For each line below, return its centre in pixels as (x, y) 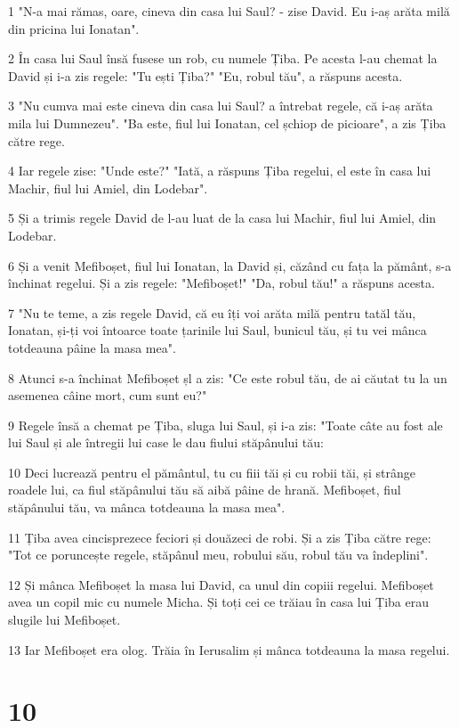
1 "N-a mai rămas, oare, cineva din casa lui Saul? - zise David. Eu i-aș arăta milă (229, 11)
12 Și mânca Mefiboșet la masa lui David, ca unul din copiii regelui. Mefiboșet (221, 584)
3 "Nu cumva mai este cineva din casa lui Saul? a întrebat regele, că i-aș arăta (221, 106)
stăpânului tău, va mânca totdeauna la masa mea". (147, 507)
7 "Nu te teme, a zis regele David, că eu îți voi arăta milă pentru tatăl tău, (212, 312)
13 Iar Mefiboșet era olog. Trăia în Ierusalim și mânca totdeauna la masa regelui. (229, 649)
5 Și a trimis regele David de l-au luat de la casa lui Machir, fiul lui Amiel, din (222, 218)
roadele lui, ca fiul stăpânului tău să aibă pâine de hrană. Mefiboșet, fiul (205, 490)
